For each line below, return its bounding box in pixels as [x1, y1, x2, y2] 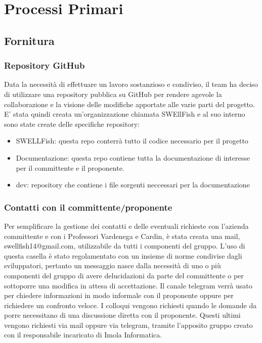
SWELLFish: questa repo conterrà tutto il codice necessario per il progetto [16, 135, 248, 146]
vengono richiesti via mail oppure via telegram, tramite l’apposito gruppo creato [4, 319, 253, 330]
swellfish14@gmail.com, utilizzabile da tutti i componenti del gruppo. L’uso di [4, 240, 245, 251]
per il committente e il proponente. [16, 162, 124, 173]
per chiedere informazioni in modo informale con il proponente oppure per [4, 290, 234, 301]
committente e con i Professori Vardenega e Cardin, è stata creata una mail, [4, 230, 240, 241]
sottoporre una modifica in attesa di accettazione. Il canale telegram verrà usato [4, 280, 252, 290]
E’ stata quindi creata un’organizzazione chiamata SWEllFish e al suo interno [4, 109, 245, 119]
